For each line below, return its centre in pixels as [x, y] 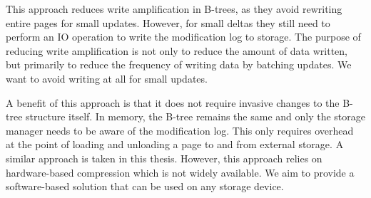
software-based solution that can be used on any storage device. [145, 186]
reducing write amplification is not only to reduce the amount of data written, [177, 50]
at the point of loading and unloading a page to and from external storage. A [175, 144]
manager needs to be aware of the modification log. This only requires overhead [180, 130]
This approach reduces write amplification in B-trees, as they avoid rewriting [174, 9]
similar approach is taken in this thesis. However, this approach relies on [164, 158]
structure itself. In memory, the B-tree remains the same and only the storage [196, 116]
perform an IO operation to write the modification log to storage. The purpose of [183, 37]
